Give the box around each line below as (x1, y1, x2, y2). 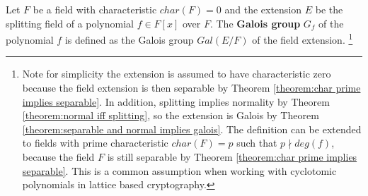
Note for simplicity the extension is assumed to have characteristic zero (22, 66, 331, 81)
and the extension (224, 2, 302, 16)
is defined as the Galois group (64, 32, 194, 47)
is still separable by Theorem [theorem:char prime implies (107, 149, 357, 164)
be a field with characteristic (33, 2, 157, 16)
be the (315, 2, 343, 16)
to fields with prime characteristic (22, 135, 168, 150)
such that (236, 135, 277, 150)
